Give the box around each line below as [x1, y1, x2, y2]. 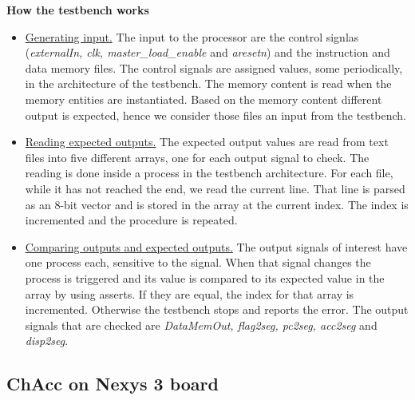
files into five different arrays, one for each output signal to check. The [25, 149, 370, 165]
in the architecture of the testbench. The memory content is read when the [25, 75, 392, 92]
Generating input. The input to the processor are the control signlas [25, 28, 359, 45]
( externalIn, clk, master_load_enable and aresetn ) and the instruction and [25, 44, 390, 61]
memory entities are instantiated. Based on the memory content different [25, 90, 382, 107]
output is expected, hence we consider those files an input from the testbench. [25, 106, 407, 123]
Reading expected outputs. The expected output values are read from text [25, 133, 389, 150]
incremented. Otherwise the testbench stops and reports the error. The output [25, 301, 409, 318]
